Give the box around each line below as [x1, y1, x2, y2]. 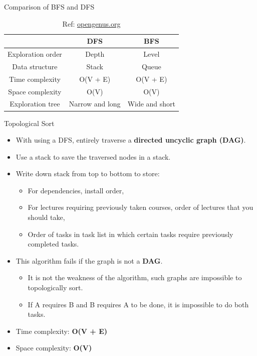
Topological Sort [4, 117, 55, 128]
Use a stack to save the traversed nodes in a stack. [16, 151, 171, 162]
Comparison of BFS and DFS [4, 2, 95, 12]
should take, [28, 212, 65, 222]
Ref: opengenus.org [62, 18, 121, 29]
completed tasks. [28, 239, 79, 249]
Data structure [12, 61, 58, 71]
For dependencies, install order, [28, 185, 124, 195]
